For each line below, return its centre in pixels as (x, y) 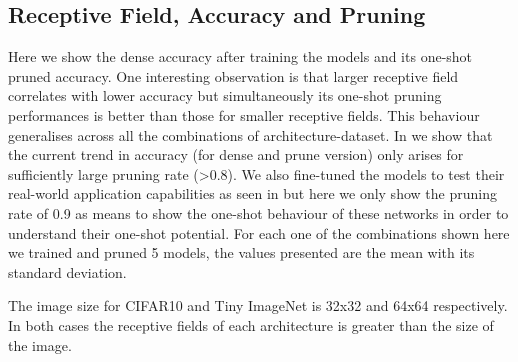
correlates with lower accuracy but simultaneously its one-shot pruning (225, 95)
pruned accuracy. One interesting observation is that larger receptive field (233, 75)
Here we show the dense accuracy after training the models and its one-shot (240, 56)
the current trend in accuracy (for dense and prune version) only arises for (236, 154)
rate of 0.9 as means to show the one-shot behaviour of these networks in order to (258, 212)
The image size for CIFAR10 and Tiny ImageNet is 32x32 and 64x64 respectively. (258, 305)
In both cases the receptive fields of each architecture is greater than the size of (251, 324)
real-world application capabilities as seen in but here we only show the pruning (252, 193)
